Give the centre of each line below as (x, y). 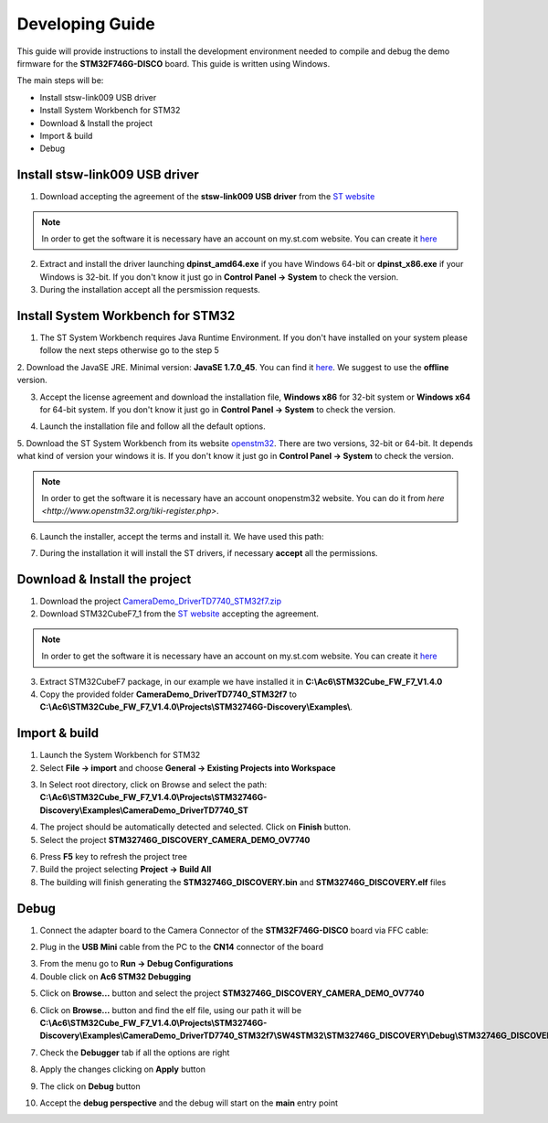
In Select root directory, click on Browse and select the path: (153, 785)
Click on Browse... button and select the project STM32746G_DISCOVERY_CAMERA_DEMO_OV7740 (232, 993)
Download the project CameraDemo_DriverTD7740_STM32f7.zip (161, 601)
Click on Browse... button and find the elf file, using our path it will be (170, 1010)
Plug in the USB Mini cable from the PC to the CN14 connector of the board (182, 947)
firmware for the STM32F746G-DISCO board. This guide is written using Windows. (174, 63)
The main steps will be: (60, 80)
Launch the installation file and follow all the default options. (153, 426)
